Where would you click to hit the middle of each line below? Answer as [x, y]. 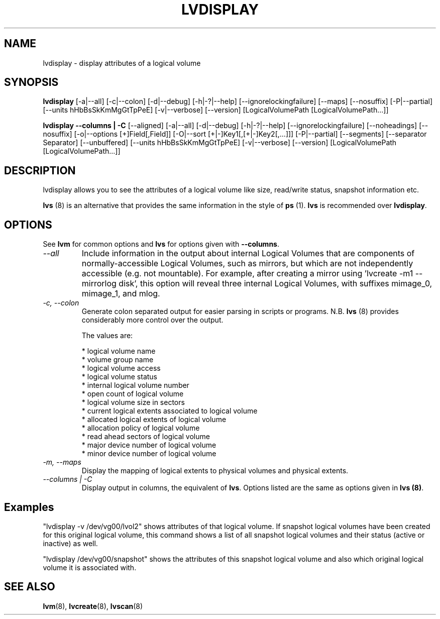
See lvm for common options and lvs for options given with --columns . [161, 244]
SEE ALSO [30, 587]
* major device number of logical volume [149, 445]
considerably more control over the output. [152, 320]
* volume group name [118, 360]
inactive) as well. [70, 543]
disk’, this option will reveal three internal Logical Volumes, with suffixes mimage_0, [276, 284]
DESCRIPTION [40, 170]
